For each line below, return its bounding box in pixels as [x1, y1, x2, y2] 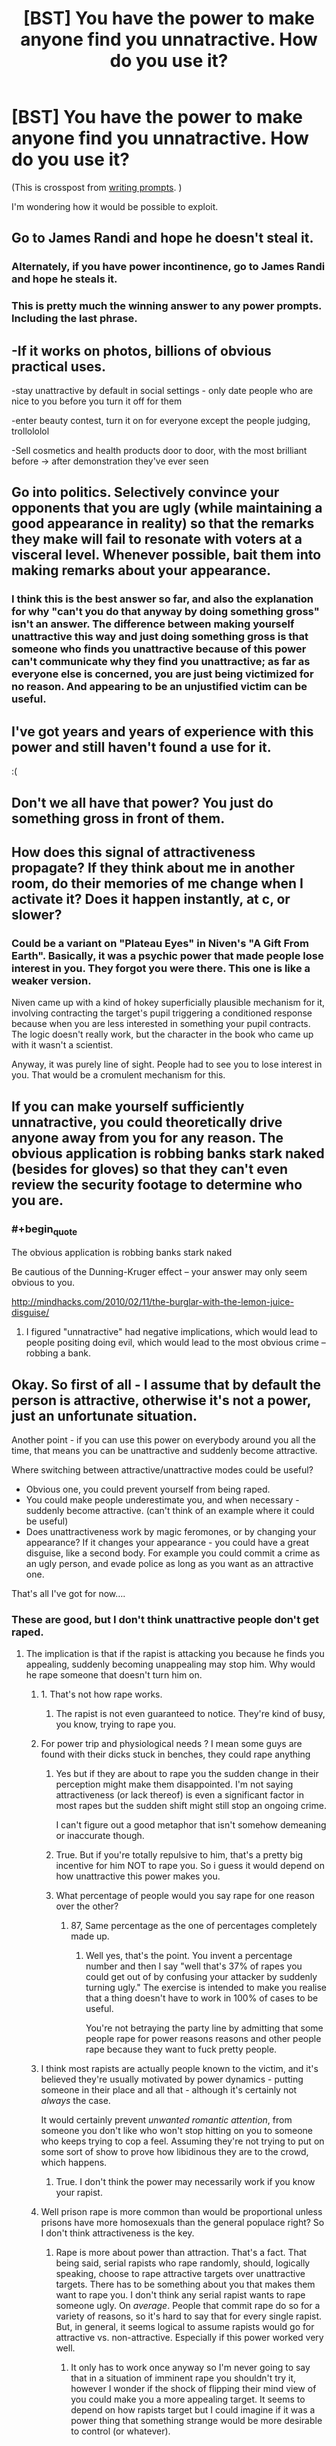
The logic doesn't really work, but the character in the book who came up [11, 1028, 314, 1041]
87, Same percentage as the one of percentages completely [70, 1920, 318, 1932]
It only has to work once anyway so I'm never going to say [70, 2362, 311, 2374]
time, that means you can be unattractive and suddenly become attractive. [11, 1444, 318, 1456]
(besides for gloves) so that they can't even [11, 1160, 289, 1177]
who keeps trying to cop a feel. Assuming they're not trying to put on [40, 2135, 325, 2147]
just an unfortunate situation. [11, 1407, 198, 1424]
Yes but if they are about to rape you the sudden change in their [55, 1768, 319, 1780]
